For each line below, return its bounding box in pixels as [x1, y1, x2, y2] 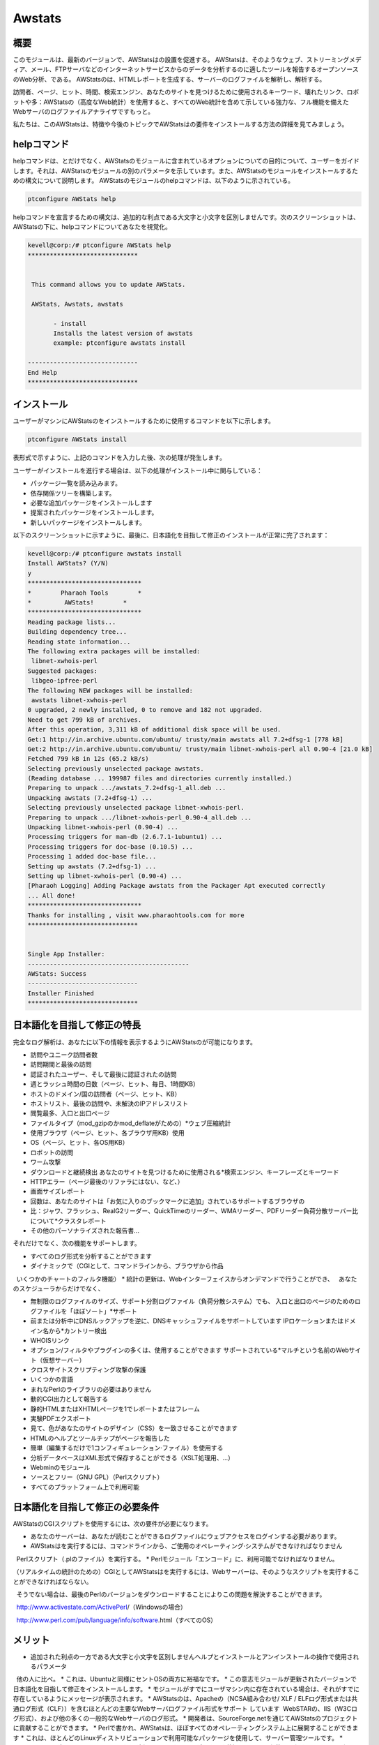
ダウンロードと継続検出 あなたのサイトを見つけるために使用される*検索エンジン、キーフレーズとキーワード [30, 1168, 339, 1176]
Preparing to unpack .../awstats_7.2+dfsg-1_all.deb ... [27, 784, 226, 792]
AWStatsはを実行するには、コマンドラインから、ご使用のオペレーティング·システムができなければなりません [30, 1542, 343, 1550]
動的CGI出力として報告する [30, 1395, 109, 1403]
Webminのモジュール [30, 1463, 91, 1471]
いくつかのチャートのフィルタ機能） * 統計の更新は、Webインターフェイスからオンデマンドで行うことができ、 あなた [16, 1275, 357, 1283]
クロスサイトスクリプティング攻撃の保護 [30, 1365, 146, 1374]
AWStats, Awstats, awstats [31, 300, 123, 308]
